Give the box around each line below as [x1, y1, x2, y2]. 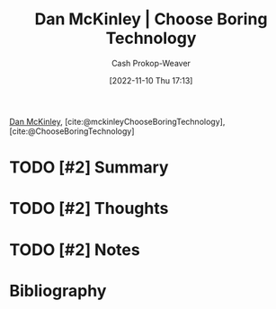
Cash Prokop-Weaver [111, 57, 191, 68]
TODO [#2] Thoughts [9, 199, 169, 219]
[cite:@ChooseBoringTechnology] [9, 126, 135, 137]
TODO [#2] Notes [9, 239, 141, 260]
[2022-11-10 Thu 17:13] [109, 75, 193, 85]
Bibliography [9, 280, 107, 301]
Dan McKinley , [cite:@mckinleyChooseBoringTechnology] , [9, 116, 226, 127]
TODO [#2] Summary [9, 157, 169, 178]
